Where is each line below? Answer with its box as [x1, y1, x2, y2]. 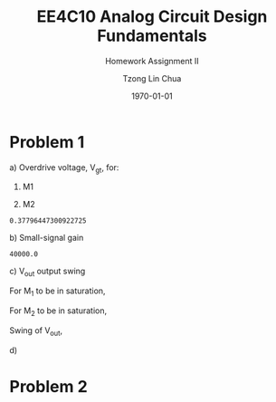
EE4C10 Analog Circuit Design [36, 6, 268, 27]
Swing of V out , [9, 324, 63, 338]
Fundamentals [97, 25, 207, 46]
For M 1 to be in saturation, [9, 285, 106, 299]
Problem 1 [9, 131, 85, 152]
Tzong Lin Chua [122, 72, 182, 83]
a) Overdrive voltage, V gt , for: [9, 161, 119, 175]
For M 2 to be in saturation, [9, 305, 107, 318]
